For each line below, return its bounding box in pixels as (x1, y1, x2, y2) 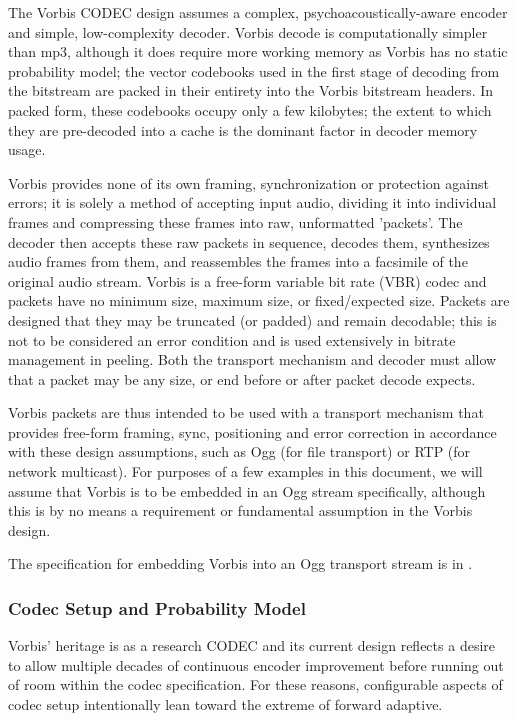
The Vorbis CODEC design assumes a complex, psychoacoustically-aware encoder (8, 2, 508, 22)
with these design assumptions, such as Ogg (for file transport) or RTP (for (8, 441, 471, 462)
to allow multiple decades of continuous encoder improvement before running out (8, 654, 504, 675)
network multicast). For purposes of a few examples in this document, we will (8, 461, 483, 482)
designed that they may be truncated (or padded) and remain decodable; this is (8, 309, 497, 330)
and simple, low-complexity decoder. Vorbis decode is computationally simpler (8, 21, 488, 42)
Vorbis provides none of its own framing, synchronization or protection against (8, 172, 489, 193)
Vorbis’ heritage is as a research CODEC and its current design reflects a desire (8, 635, 495, 656)
